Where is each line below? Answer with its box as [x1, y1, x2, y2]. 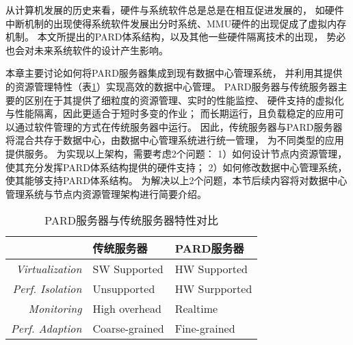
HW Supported [174, 261, 248, 277]
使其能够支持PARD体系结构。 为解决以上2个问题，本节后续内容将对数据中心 [5, 173, 348, 188]
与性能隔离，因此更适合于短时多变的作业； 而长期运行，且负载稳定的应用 [5, 106, 335, 120]
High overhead [92, 301, 162, 317]
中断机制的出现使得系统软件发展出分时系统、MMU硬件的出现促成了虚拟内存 [5, 16, 347, 30]
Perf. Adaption [11, 320, 82, 337]
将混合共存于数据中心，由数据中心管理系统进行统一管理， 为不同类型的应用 [5, 133, 344, 147]
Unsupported [92, 281, 155, 297]
